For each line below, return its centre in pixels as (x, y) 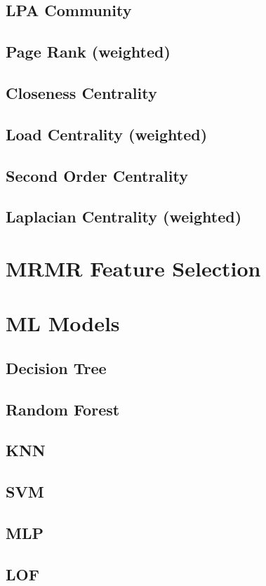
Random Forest (63, 409)
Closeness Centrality (81, 92)
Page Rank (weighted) (88, 52)
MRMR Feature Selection (133, 268)
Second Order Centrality (97, 175)
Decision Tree (56, 367)
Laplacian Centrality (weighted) (124, 217)
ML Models (63, 323)
